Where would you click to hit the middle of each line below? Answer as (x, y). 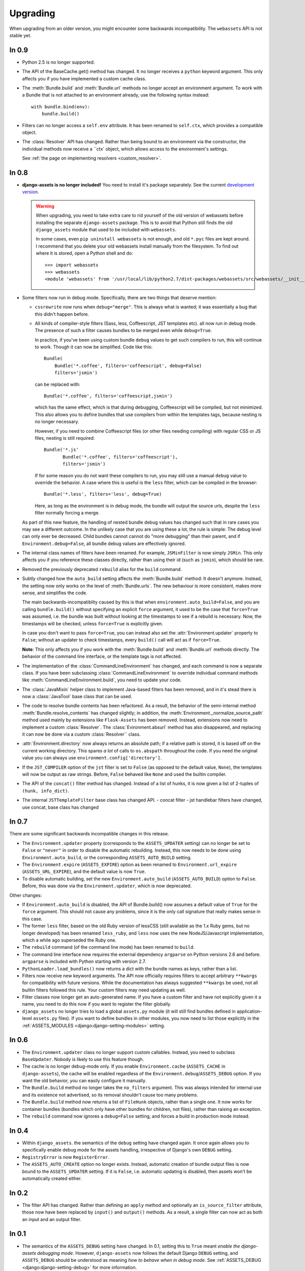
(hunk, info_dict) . (46, 791)
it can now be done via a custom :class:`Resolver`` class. (81, 734)
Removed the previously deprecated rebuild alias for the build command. (102, 569)
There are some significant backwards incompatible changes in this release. (89, 834)
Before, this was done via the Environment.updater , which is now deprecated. (107, 886)
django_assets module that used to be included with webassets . (106, 230)
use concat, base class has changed (60, 807)
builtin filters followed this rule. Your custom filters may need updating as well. (104, 990)
